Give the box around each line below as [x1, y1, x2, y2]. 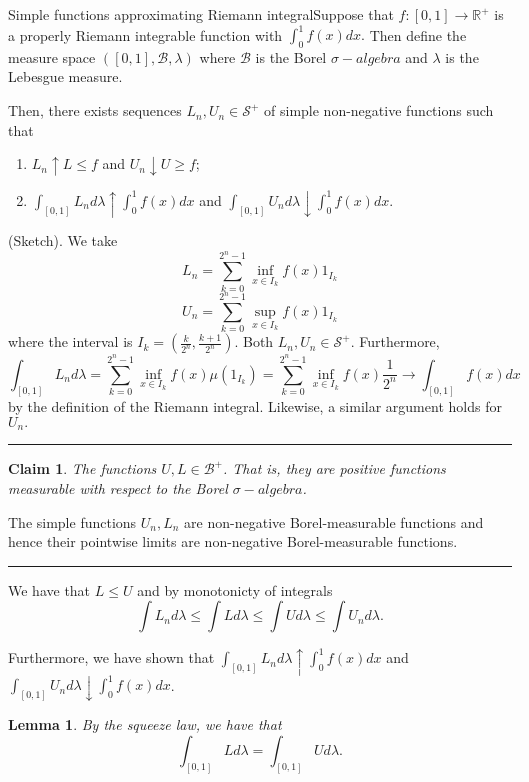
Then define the [369, 24, 467, 45]
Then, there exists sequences [8, 100, 182, 121]
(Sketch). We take [8, 230, 118, 251]
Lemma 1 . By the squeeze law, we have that [8, 714, 282, 735]
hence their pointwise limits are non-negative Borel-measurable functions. [8, 531, 458, 552]
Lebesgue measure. [8, 66, 123, 87]
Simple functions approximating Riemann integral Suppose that [8, 4, 394, 24]
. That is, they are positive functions [223, 458, 446, 479]
